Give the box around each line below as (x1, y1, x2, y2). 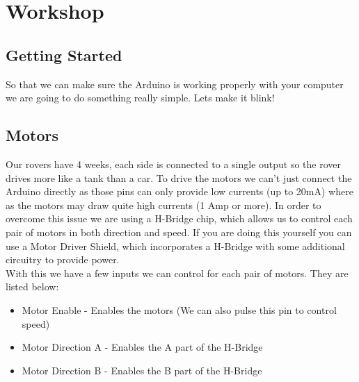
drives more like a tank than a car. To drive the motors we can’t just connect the (6, 170, 352, 185)
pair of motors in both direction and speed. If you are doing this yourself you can (6, 224, 352, 239)
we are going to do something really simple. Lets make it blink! (6, 90, 275, 105)
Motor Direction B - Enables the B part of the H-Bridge (22, 363, 262, 377)
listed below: (6, 279, 59, 294)
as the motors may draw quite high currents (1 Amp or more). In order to (6, 197, 321, 212)
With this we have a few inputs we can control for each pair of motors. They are (6, 265, 349, 280)
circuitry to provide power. (6, 252, 120, 267)
